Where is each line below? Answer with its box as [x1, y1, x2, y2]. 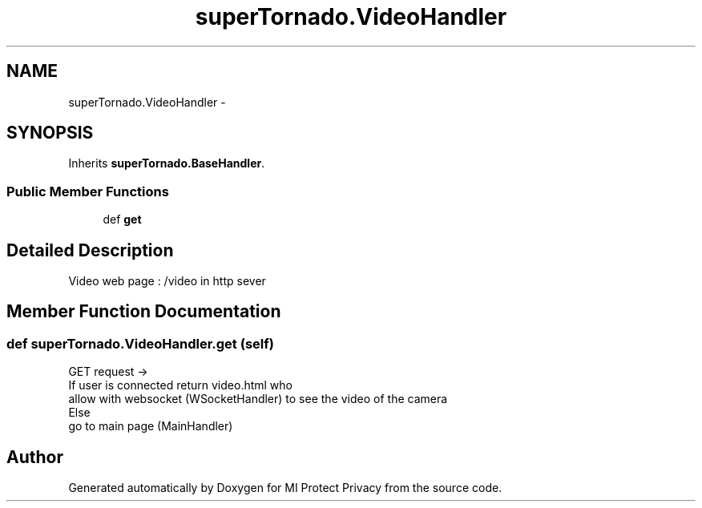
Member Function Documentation [6, 301, 281, 322]
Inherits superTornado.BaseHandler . [68, 156, 265, 171]
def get [103, 212, 142, 227]
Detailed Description [6, 240, 174, 260]
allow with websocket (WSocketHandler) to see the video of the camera [68, 392, 448, 406]
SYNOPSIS [6, 123, 94, 143]
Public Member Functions [6, 183, 169, 200]
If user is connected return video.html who [68, 378, 292, 393]
